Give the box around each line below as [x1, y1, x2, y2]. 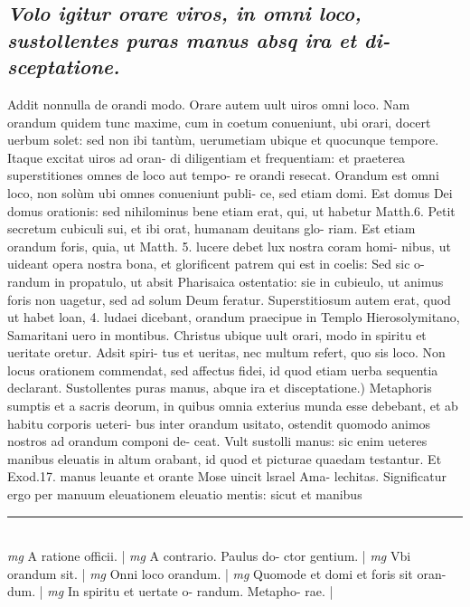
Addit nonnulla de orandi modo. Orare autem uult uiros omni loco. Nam [7, 94, 410, 113]
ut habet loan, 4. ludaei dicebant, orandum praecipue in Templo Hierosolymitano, [7, 308, 460, 327]
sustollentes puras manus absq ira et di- [7, 25, 390, 53]
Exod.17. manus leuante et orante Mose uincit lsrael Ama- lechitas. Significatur [7, 467, 446, 486]
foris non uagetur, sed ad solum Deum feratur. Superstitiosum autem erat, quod [7, 289, 451, 308]
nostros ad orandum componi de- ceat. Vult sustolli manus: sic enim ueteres [7, 432, 428, 451]
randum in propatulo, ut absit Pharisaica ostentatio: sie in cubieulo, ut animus [7, 271, 444, 290]
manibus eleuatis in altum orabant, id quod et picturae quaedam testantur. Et [7, 449, 442, 468]
